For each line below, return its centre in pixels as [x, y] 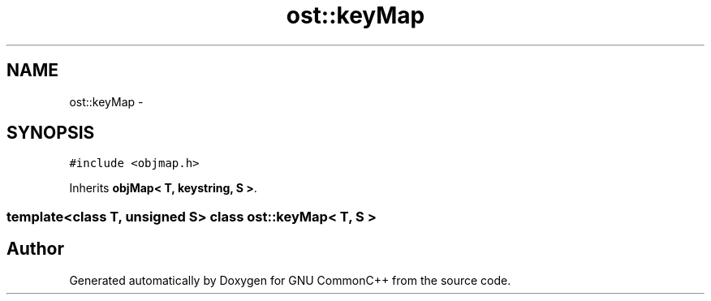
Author [35, 249]
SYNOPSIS [51, 133]
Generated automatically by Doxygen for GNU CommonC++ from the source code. [290, 280]
